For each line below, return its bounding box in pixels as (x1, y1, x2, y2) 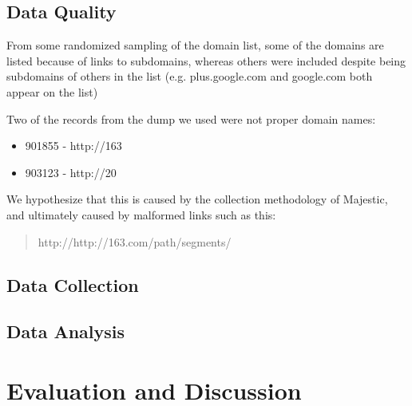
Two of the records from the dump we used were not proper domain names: (6, 110, 376, 127)
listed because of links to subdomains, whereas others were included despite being (6, 52, 406, 69)
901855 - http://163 (25, 137, 122, 154)
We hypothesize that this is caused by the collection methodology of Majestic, (6, 191, 388, 207)
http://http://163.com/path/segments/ (38, 233, 232, 250)
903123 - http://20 (25, 164, 117, 180)
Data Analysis (6, 319, 125, 344)
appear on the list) (6, 83, 98, 100)
